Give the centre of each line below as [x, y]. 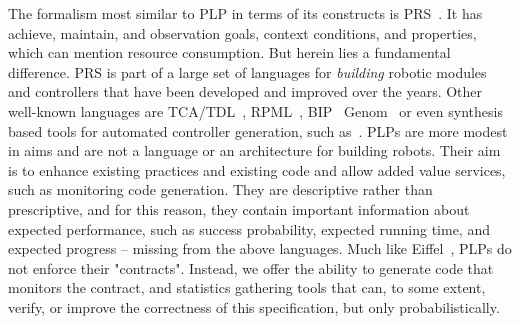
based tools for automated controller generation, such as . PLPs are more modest [258, 130]
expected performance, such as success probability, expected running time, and [249, 228]
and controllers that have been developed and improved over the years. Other [245, 91]
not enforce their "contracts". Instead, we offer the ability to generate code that [251, 267]
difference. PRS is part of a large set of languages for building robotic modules [247, 71]
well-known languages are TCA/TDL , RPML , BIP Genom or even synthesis [255, 110]
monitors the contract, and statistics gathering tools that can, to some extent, [247, 287]
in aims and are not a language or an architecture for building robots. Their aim [254, 150]
